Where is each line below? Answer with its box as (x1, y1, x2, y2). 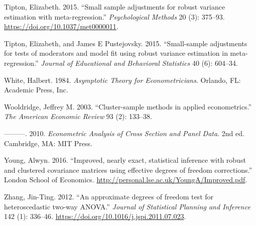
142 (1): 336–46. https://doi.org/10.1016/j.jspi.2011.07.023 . (4, 211, 186, 221)
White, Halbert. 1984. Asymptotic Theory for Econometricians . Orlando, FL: (4, 74, 241, 85)
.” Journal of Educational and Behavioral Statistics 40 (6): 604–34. (34, 57, 238, 68)
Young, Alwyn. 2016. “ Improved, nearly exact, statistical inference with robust (4, 155, 246, 165)
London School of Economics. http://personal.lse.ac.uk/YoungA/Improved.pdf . (4, 174, 247, 185)
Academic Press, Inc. (4, 84, 68, 95)
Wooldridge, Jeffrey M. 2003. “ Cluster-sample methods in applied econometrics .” (4, 101, 251, 111)
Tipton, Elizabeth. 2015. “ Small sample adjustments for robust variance (4, 2, 225, 12)
